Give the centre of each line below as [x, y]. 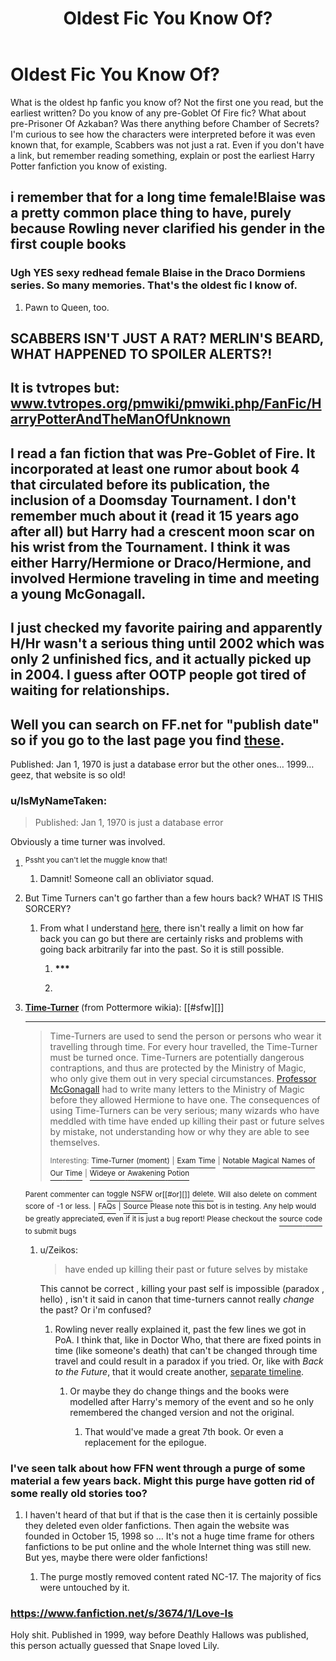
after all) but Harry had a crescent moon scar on [163, 531]
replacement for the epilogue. [145, 1442]
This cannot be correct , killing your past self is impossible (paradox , [182, 1288]
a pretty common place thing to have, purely [151, 213]
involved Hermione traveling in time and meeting [165, 578]
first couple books [68, 244]
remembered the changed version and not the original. [182, 1412]
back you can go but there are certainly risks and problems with [171, 939]
